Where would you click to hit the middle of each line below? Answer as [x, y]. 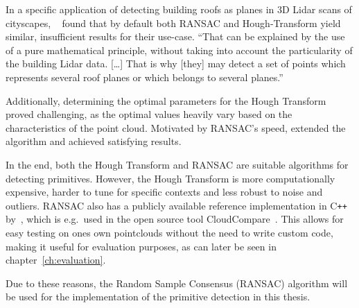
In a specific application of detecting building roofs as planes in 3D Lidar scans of [179, 9]
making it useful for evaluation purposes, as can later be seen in [141, 246]
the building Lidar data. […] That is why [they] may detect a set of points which [176, 63]
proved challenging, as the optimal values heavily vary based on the [149, 114]
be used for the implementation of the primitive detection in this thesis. [158, 297]
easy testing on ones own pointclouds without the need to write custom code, [169, 232]
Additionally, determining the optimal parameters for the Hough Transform [166, 100]
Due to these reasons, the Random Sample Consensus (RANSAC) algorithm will [177, 283]
